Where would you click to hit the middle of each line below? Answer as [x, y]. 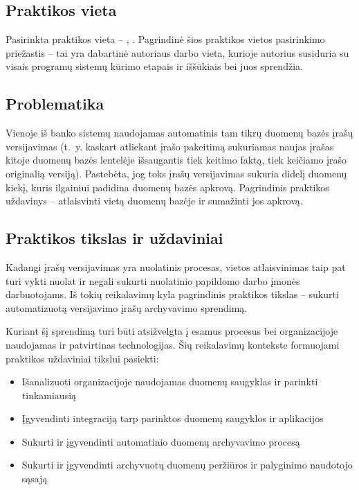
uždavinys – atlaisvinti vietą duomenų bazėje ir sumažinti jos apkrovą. [154, 201]
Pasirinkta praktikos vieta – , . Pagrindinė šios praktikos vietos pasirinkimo [165, 39]
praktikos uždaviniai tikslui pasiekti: [82, 358]
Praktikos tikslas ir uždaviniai [114, 238]
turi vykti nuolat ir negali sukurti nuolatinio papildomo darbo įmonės [153, 280]
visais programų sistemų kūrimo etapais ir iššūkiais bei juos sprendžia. [154, 66]
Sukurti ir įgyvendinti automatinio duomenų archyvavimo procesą [161, 441]
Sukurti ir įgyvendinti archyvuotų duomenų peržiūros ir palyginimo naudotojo [187, 465]
